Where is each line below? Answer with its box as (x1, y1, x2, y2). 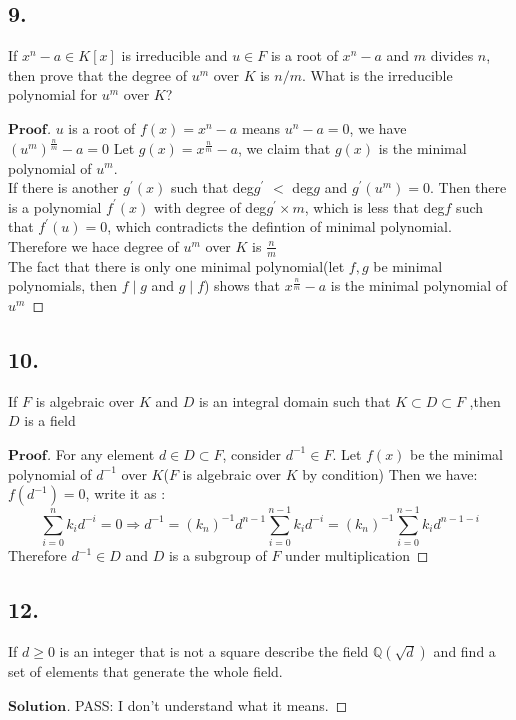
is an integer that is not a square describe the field (59, 641, 369, 662)
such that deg (170, 177, 254, 198)
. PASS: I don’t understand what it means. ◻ (66, 694, 348, 715)
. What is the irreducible (302, 64, 453, 85)
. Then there (430, 177, 507, 198)
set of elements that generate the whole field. (8, 661, 283, 682)
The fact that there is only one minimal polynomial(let (8, 255, 345, 276)
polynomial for (8, 84, 98, 105)
